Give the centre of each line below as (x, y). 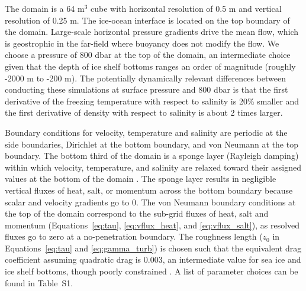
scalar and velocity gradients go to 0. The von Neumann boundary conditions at (150, 202)
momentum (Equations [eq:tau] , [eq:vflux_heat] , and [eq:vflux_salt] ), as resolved (152, 225)
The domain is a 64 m (45, 8)
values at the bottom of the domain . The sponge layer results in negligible (141, 179)
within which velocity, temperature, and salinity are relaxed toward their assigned (153, 167)
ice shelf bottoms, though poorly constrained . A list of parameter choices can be (152, 271)
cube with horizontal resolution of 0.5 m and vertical (186, 8)
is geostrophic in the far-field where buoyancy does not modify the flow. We (142, 43)
